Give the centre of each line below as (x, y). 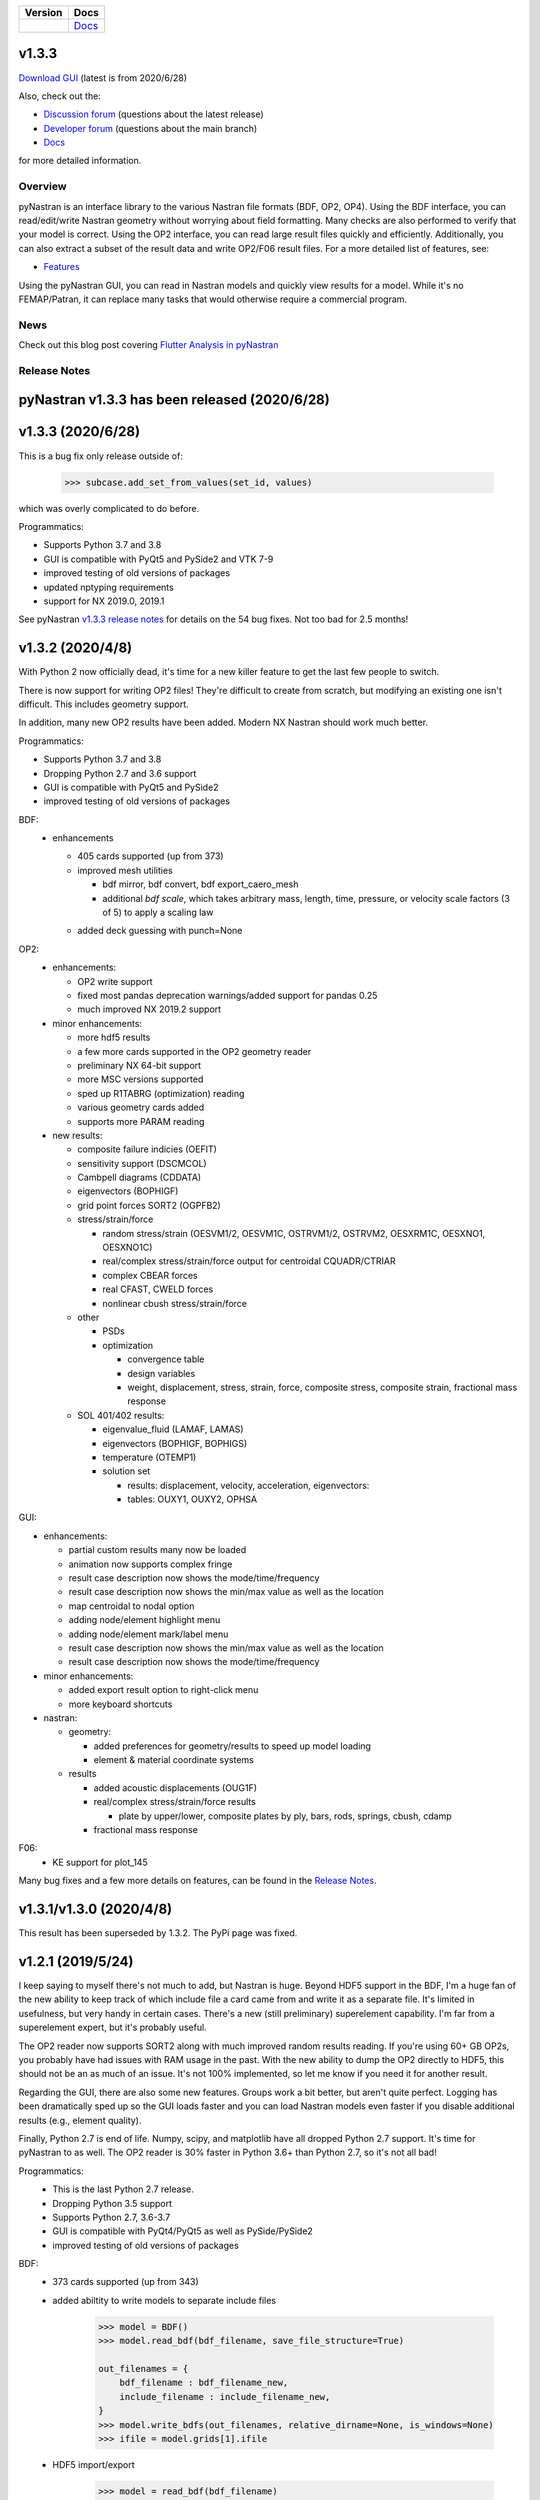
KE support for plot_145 (100, 1862)
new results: (77, 1135)
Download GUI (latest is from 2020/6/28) (103, 77)
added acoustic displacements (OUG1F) (175, 1787)
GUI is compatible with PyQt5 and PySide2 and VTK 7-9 (158, 559)
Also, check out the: (60, 96)
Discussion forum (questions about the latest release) (153, 114)
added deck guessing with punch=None (160, 931)
